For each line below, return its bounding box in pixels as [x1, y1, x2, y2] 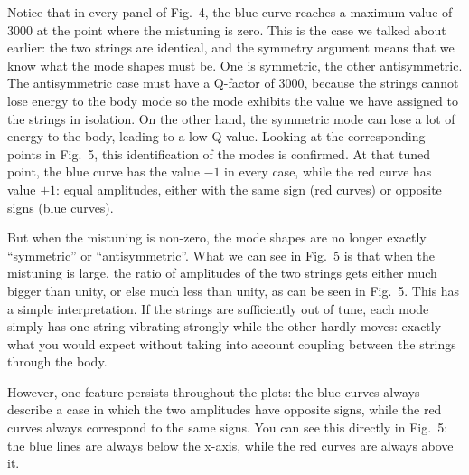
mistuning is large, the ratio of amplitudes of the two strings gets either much [7, 263, 437, 282]
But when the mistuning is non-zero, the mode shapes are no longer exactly [7, 228, 427, 247]
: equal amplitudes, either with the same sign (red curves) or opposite [56, 179, 442, 198]
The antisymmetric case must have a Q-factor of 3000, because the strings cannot [7, 73, 459, 92]
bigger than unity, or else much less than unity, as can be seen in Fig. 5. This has [7, 280, 460, 299]
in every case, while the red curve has [224, 162, 432, 181]
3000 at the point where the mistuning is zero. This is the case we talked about [7, 20, 446, 39]
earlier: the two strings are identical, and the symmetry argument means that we [7, 38, 455, 57]
